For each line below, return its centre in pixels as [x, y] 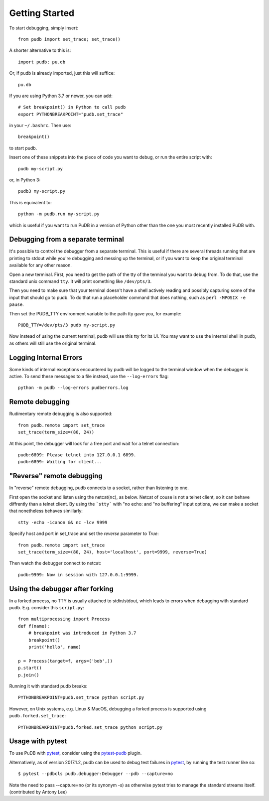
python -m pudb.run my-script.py [59, 214]
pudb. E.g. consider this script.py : [47, 608]
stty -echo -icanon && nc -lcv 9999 [63, 522]
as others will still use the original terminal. [53, 343]
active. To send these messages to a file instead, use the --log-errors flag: [89, 377]
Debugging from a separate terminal [67, 239]
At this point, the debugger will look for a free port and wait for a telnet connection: [94, 443]
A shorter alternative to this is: [40, 50]
